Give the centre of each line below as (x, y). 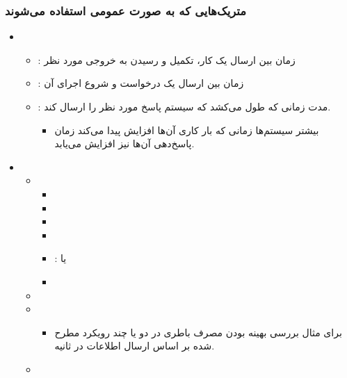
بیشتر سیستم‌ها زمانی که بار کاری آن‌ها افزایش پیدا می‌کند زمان (187, 130)
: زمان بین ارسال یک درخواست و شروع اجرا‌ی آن (141, 83)
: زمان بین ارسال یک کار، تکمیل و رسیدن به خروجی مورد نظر (167, 59)
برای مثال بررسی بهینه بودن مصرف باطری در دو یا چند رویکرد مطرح (198, 332)
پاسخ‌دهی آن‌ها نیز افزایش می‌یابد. (124, 143)
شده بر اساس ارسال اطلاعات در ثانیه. (135, 346)
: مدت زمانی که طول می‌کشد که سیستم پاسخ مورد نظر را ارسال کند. (184, 106)
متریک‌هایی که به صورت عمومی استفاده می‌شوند (126, 10)
